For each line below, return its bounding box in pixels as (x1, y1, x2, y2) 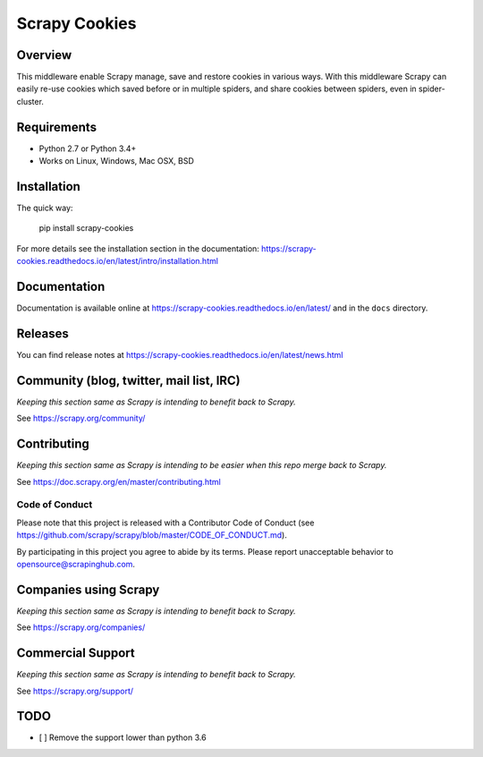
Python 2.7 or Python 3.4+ (38, 143, 137, 154)
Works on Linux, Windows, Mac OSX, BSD (38, 156, 194, 166)
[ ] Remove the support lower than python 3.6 (38, 732, 207, 743)
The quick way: (16, 202, 73, 214)
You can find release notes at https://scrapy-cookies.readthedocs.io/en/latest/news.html (16, 350, 343, 361)
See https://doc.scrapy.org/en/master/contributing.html (16, 476, 221, 487)
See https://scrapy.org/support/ (16, 685, 134, 696)
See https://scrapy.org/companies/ (16, 622, 146, 633)
